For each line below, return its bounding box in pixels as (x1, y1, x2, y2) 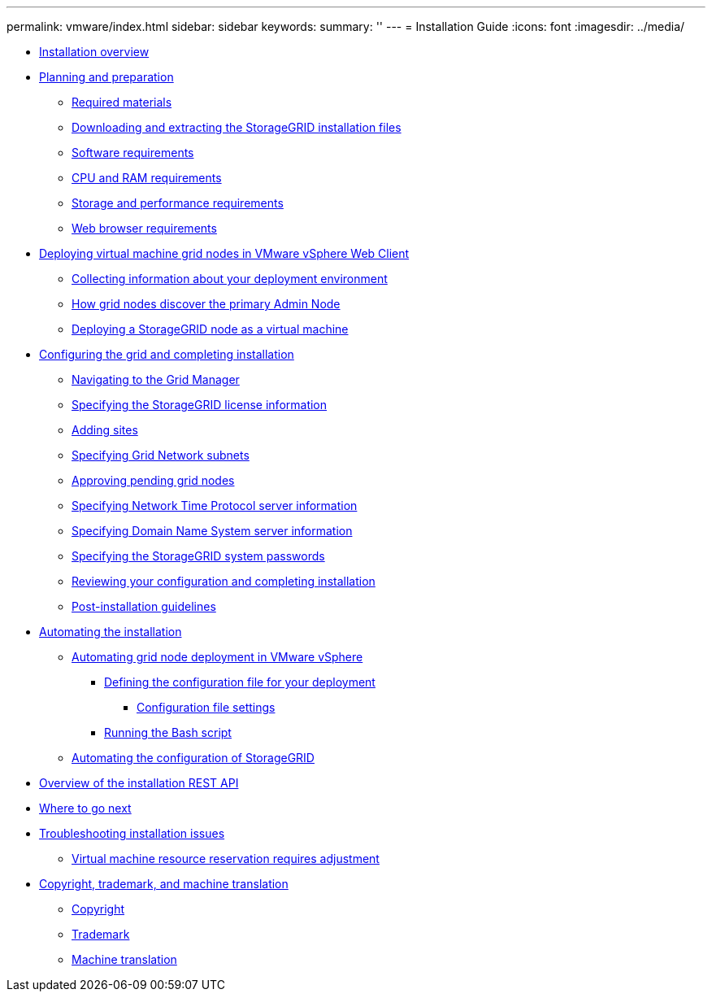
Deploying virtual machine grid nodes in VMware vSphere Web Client (39, 246, 410, 260)
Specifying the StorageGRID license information (72, 398, 328, 412)
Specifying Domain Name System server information (72, 524, 353, 538)
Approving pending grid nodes (72, 473, 235, 487)
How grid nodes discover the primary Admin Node (72, 297, 341, 311)
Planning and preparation (39, 70, 174, 84)
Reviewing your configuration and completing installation (72, 574, 376, 588)
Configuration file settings (137, 700, 276, 714)
